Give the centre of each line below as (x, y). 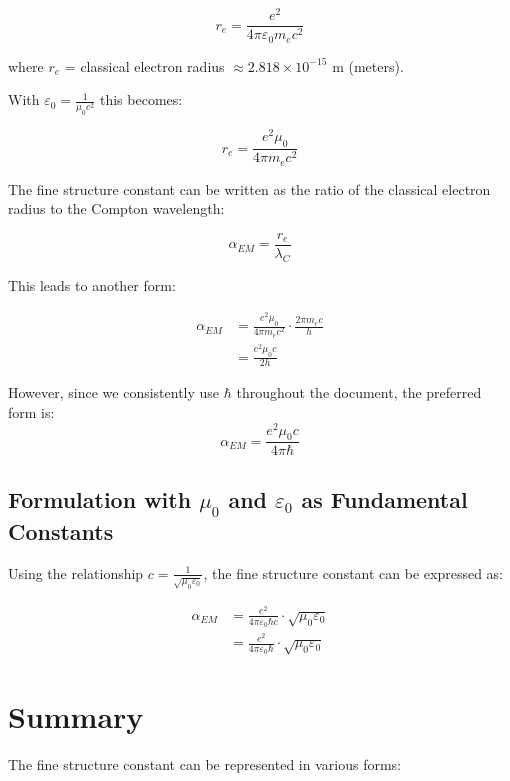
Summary (76, 715)
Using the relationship (76, 572)
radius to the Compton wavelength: (116, 208)
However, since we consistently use (114, 392)
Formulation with (100, 498)
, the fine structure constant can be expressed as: (353, 572)
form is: (31, 411)
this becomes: (141, 99)
